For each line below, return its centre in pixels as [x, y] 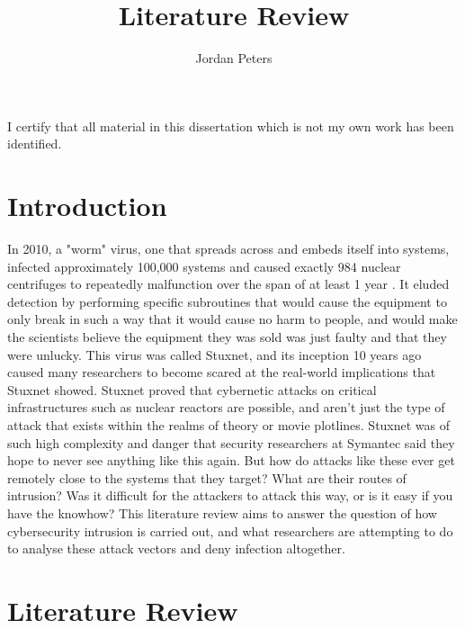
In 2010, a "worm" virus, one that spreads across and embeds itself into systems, [228, 249]
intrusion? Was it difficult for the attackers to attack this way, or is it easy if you [230, 495]
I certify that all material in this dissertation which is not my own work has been [231, 126]
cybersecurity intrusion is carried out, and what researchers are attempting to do [230, 530]
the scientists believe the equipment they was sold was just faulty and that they [227, 337]
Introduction [87, 206]
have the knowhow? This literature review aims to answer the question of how [222, 512]
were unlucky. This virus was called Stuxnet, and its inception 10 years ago [215, 354]
